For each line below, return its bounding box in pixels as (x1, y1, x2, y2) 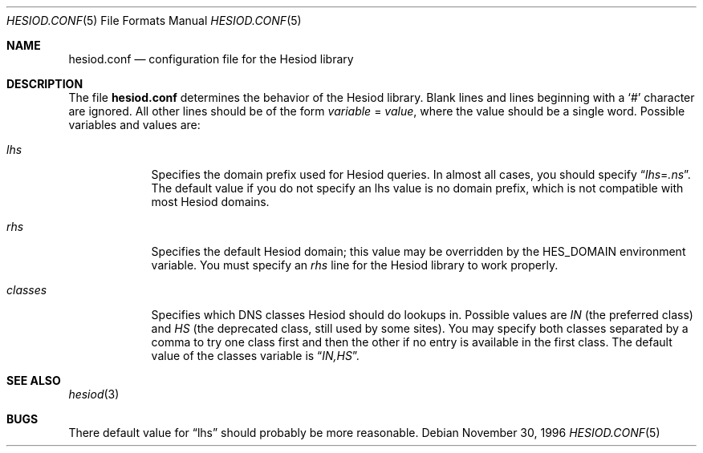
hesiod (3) (68, 387, 120, 401)
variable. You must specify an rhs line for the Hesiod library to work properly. (151, 258, 559, 272)
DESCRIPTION (6, 77, 83, 91)
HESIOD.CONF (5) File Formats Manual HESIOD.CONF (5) (6, 14, 302, 27)
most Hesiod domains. (151, 195, 270, 208)
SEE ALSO (6, 374, 61, 387)
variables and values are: (68, 118, 201, 131)
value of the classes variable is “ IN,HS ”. (151, 349, 360, 362)
